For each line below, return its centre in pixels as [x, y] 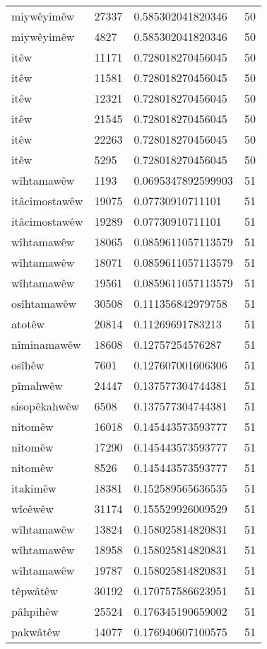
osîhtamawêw [44, 303]
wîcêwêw [32, 509]
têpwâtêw [35, 591]
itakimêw [34, 488]
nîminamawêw [46, 344]
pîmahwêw [37, 385]
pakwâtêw [36, 632]
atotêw [28, 324]
